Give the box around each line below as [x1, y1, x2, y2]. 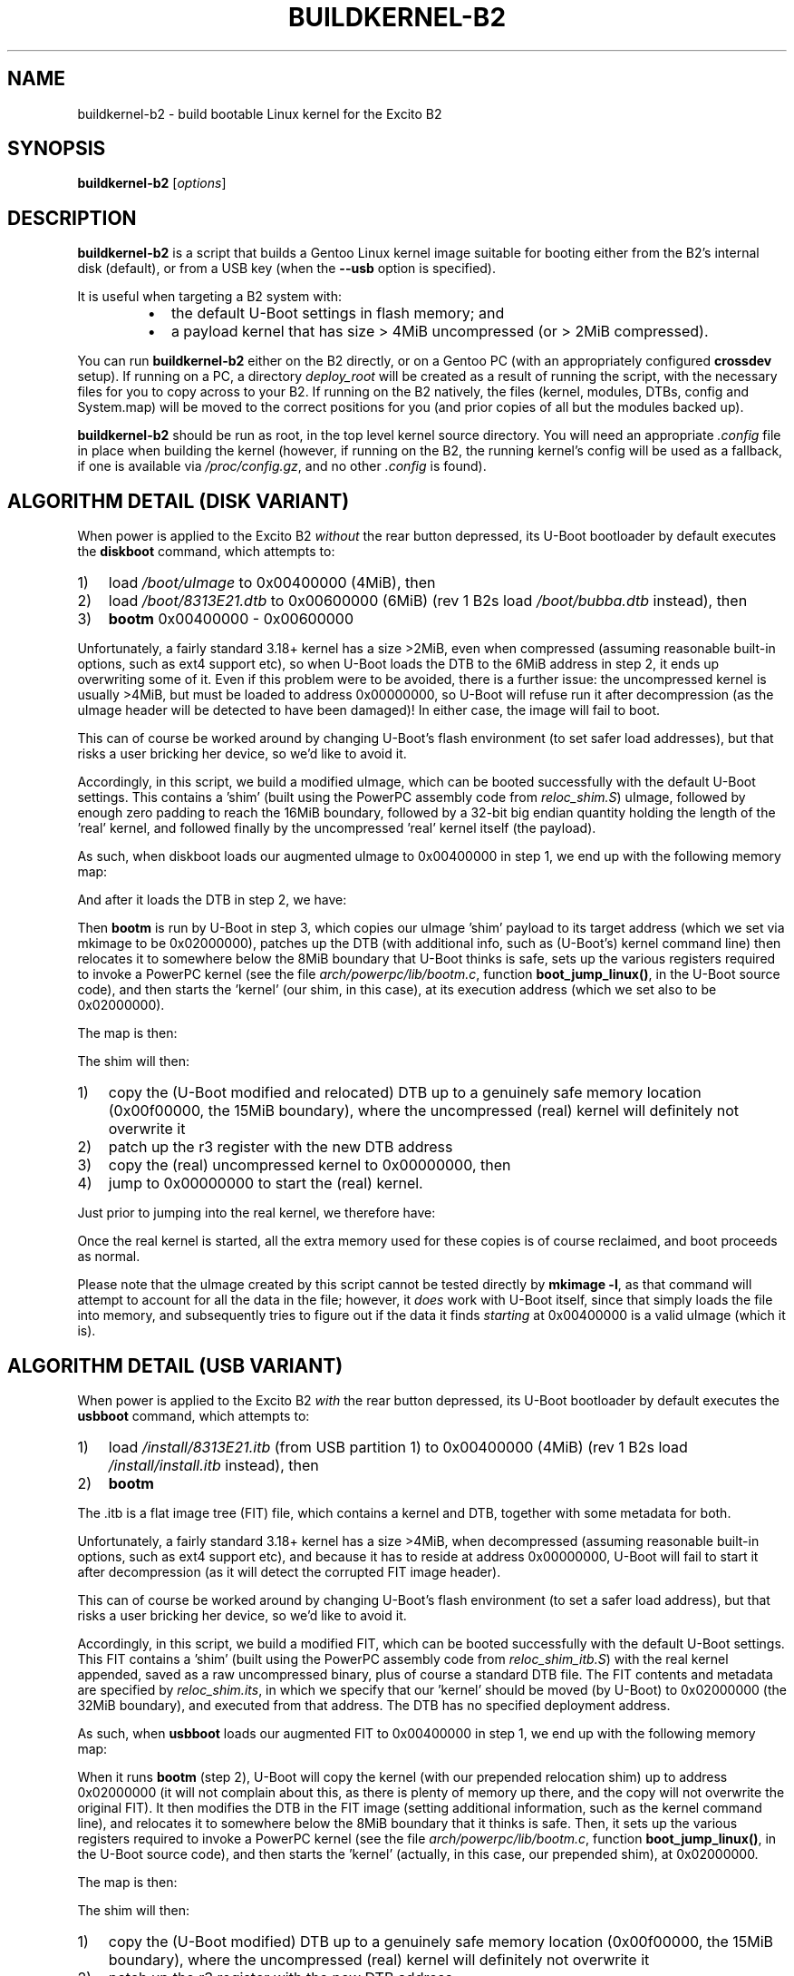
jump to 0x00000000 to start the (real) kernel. [108, 1174, 423, 1193]
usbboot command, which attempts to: [77, 1407, 310, 1423]
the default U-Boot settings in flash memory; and [170, 304, 505, 323]
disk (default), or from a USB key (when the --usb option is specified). [77, 260, 496, 277]
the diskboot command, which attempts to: [77, 543, 335, 560]
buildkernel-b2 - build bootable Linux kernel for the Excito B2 [77, 105, 442, 122]
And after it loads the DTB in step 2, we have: [77, 892, 347, 908]
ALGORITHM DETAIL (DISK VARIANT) [7, 489, 350, 513]
